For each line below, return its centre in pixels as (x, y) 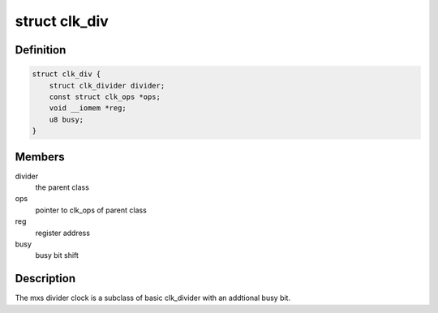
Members (40, 157)
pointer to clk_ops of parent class (91, 210)
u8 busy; (67, 119)
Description (45, 279)
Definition (41, 50)
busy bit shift (57, 255)
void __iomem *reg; (88, 108)
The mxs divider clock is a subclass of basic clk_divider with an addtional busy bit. (153, 298)
